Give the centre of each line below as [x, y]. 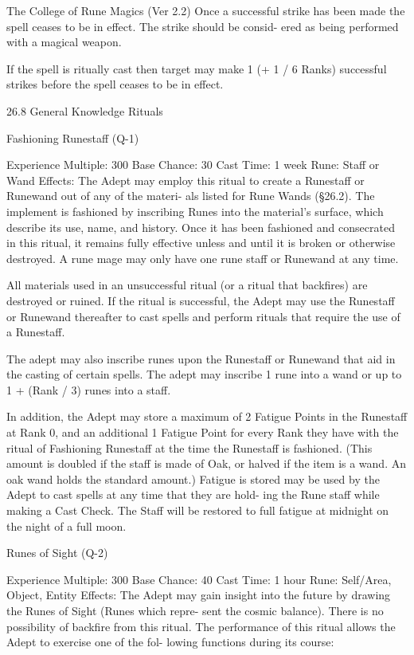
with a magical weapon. [64, 42]
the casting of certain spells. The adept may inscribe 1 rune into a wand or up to [204, 374]
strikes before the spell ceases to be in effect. [115, 84]
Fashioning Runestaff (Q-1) [73, 137]
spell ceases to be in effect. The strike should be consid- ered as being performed [203, 26]
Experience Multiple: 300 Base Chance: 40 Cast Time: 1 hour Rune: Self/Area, [199, 579]
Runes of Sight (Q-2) [57, 553]
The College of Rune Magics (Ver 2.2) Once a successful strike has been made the [206, 10]
